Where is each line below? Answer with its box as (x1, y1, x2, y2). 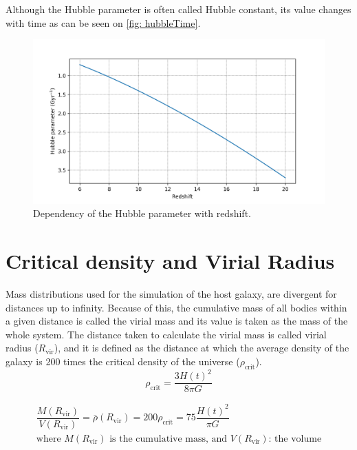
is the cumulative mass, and (109, 433, 228, 444)
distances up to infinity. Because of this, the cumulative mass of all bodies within (6, 300, 347, 314)
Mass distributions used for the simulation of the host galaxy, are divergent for (6, 287, 337, 300)
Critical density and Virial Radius (6, 247, 335, 275)
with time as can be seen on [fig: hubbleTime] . (6, 15, 201, 30)
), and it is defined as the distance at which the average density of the (54, 340, 349, 355)
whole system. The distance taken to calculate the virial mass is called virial (6, 327, 327, 341)
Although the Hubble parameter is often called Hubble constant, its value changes (6, 2, 351, 16)
